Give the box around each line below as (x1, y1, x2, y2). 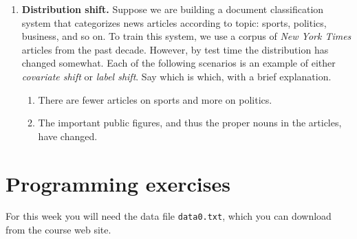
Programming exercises (6, 169, 230, 197)
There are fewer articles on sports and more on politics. (38, 92, 272, 106)
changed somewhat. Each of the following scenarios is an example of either (21, 56, 336, 70)
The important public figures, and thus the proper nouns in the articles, (38, 115, 342, 130)
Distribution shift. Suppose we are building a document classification (21, 2, 324, 16)
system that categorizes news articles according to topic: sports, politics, (21, 15, 327, 30)
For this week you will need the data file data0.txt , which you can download (6, 209, 332, 223)
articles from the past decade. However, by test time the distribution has (21, 42, 329, 56)
